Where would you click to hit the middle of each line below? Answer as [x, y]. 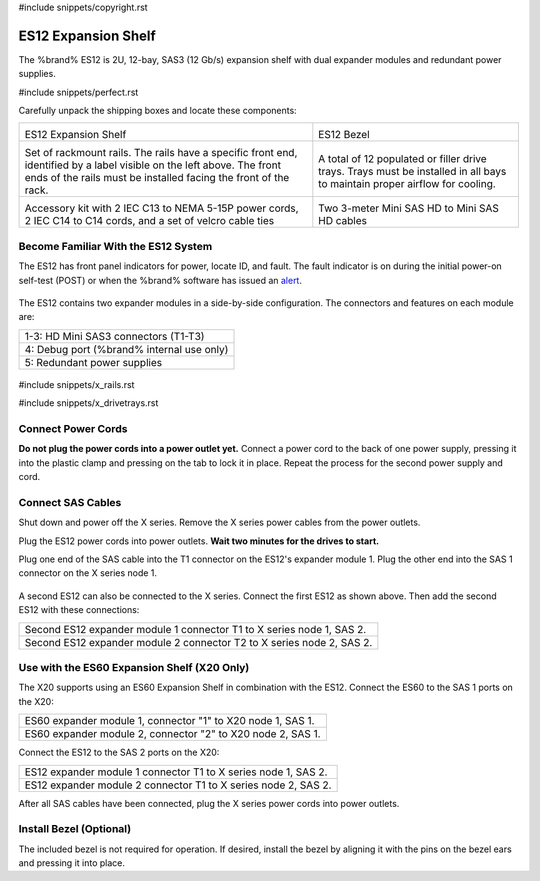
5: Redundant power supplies [93, 362]
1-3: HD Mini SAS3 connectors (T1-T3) [114, 336]
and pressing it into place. [71, 863]
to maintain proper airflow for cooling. [407, 184]
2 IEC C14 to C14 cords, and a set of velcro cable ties [149, 221]
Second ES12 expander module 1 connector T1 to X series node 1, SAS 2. [195, 629]
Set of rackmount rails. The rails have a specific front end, [161, 153]
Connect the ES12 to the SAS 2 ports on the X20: [119, 752]
